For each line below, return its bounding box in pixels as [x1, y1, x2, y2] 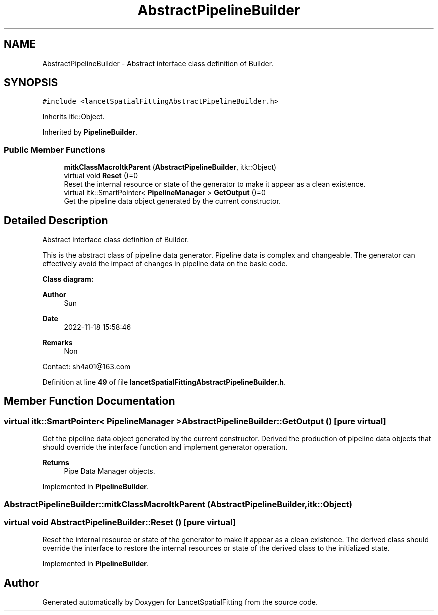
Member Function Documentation [4, 395, 175, 408]
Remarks [42, 338, 73, 347]
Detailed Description [4, 214, 108, 227]
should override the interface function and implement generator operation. [42, 443, 288, 452]
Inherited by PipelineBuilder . [42, 128, 138, 137]
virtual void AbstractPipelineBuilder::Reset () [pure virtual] [4, 517, 236, 527]
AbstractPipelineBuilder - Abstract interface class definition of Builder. [42, 59, 274, 68]
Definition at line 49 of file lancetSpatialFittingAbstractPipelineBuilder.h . [42, 378, 286, 387]
